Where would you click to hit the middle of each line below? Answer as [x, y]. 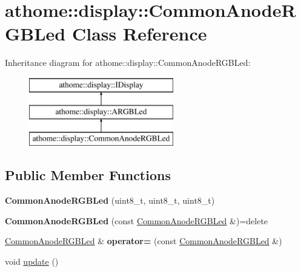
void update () [32, 261]
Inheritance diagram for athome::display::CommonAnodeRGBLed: [128, 63]
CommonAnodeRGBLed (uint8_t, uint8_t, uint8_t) [110, 200]
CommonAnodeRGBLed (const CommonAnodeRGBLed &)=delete [137, 220]
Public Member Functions [88, 175]
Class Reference [139, 34]
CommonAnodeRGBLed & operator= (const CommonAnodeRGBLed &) [144, 241]
